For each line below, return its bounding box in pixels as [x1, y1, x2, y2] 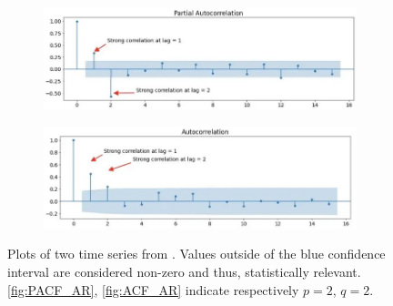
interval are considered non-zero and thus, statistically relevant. [7, 261, 361, 280]
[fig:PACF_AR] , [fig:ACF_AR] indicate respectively [7, 280, 299, 299]
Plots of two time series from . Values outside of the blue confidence [7, 244, 386, 263]
